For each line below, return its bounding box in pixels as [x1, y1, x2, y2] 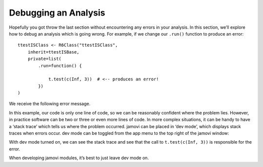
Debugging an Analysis [9, 7, 106, 18]
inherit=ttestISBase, [27, 49, 80, 55]
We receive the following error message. [9, 101, 91, 107]
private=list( [27, 56, 62, 62]
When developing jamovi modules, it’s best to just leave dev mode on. [9, 155, 149, 161]
